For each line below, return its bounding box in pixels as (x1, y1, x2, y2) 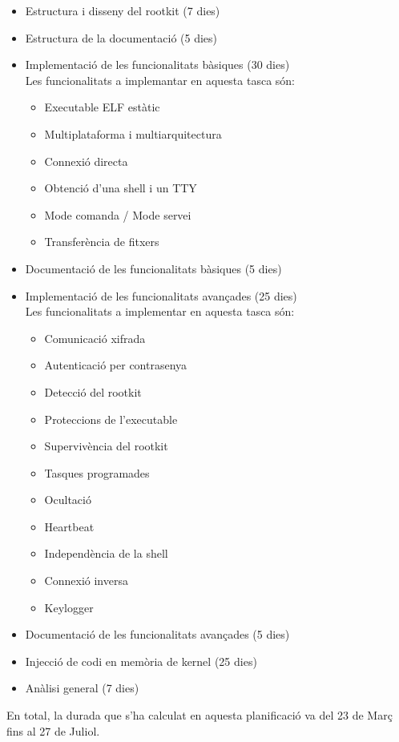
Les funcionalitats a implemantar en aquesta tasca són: (25, 71, 296, 88)
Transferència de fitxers (44, 233, 159, 250)
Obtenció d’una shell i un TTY (44, 179, 197, 196)
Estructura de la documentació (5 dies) (25, 29, 217, 46)
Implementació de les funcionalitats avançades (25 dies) (25, 287, 297, 304)
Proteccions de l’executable (44, 410, 178, 427)
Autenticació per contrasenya (44, 357, 187, 373)
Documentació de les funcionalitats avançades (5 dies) (25, 626, 290, 643)
